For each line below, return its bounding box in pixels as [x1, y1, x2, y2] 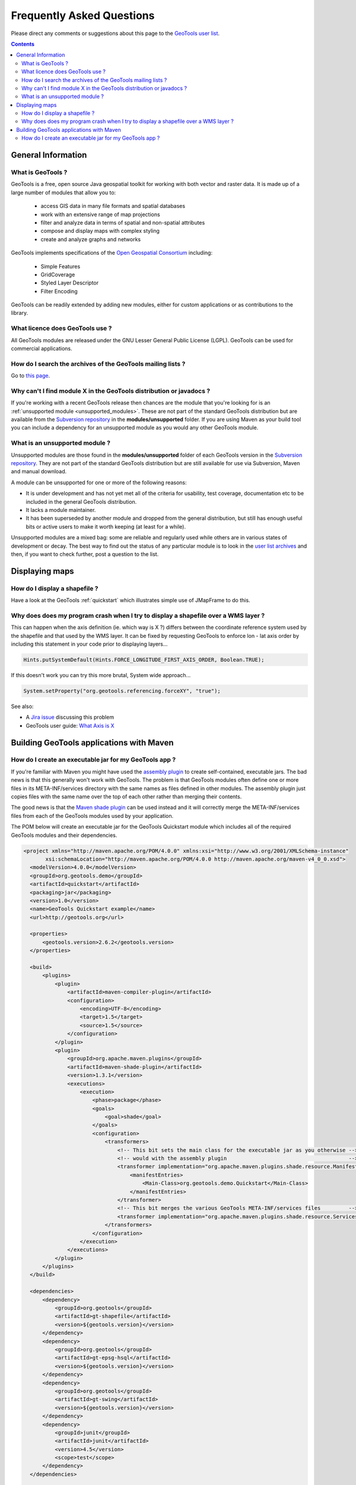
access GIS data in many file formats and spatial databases [40, 203, 186, 210]
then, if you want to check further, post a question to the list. [11, 550, 159, 558]
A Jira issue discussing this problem [26, 713, 115, 721]
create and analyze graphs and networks [40, 235, 141, 243]
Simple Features [40, 263, 81, 270]
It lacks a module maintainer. [26, 506, 96, 513]
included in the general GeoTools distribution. [26, 498, 137, 505]
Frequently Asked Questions [11, 9, 155, 22]
